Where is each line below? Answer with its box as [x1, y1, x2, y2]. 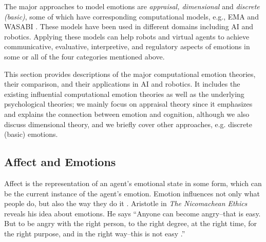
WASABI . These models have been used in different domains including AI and [4, 21, 254, 32]
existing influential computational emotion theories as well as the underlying [4, 88, 244, 99]
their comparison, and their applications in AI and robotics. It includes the [4, 78, 240, 89]
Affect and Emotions [4, 154, 116, 170]
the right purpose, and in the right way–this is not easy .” [4, 228, 185, 238]
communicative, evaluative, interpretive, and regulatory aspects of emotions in [4, 41, 250, 52]
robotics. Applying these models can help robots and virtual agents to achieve [4, 31, 250, 42]
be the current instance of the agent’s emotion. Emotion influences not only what [4, 188, 260, 198]
